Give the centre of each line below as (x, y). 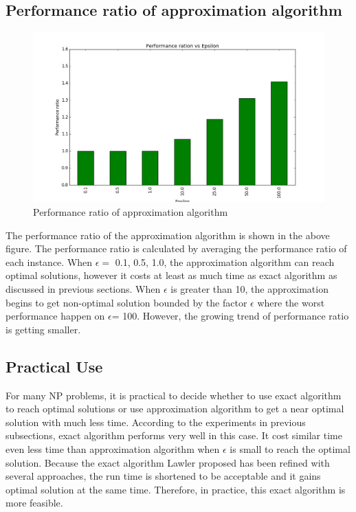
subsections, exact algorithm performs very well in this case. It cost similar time (174, 435)
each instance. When (49, 261)
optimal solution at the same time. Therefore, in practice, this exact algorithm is (176, 489)
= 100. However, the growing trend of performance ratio (230, 316)
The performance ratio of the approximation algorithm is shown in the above (168, 235)
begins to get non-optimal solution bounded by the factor (126, 302)
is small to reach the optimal (290, 448)
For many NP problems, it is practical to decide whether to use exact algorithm (174, 395)
